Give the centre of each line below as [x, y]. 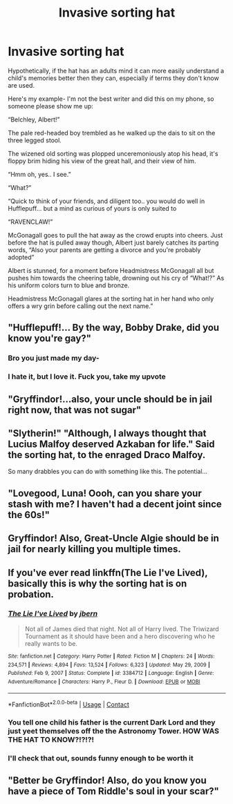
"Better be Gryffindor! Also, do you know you [107, 781]
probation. [31, 594]
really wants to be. [51, 643]
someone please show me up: [51, 106]
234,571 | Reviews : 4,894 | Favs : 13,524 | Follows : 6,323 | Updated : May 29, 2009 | [109, 664]
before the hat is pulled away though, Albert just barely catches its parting [113, 242]
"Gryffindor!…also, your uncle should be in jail [110, 399]
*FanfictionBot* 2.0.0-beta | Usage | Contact [69, 704]
